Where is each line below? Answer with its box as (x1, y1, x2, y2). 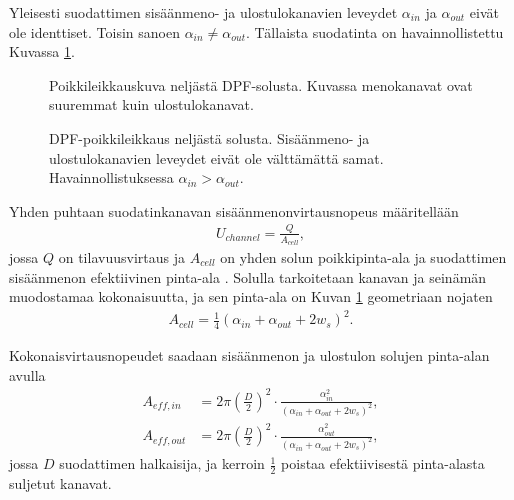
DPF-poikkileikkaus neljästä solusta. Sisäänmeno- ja (49, 127, 370, 148)
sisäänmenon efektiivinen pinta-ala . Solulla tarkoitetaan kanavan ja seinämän (9, 266, 487, 287)
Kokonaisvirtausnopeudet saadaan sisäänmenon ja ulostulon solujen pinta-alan (9, 345, 490, 366)
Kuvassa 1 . (9, 41, 75, 62)
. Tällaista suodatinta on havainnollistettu (245, 21, 504, 42)
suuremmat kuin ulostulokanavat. (49, 94, 254, 115)
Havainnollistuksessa (49, 167, 174, 188)
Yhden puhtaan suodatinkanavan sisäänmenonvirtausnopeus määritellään (9, 200, 459, 221)
